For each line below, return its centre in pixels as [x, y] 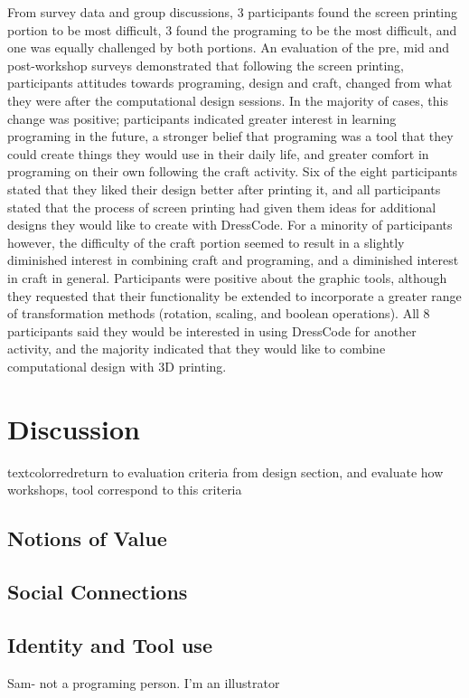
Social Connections [98, 591]
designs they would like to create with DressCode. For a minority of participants [230, 225]
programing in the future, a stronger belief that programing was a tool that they [230, 136]
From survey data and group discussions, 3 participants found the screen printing [233, 12]
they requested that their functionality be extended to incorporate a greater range [234, 295]
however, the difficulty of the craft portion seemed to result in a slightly [206, 242]
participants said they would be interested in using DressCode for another [212, 330]
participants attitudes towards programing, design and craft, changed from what [230, 83]
